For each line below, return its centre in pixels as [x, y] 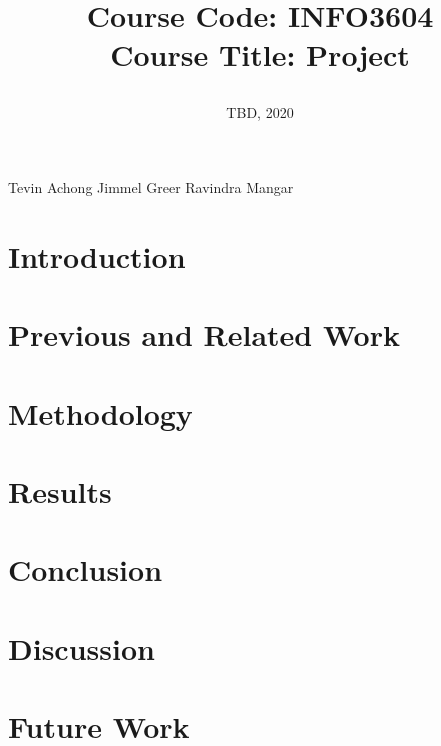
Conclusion [85, 569]
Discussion [81, 647]
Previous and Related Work [204, 334]
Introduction [97, 255]
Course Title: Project [260, 54]
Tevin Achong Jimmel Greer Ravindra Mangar [151, 187]
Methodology [100, 412]
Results [60, 491]
